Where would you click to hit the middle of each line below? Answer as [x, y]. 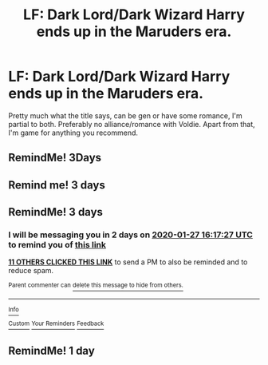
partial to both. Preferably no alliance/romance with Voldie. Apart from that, [132, 124]
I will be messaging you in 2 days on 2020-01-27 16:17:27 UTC [131, 235]
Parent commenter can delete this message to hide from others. [96, 285]
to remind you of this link [57, 245]
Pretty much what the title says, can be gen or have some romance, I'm [125, 115]
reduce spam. [31, 271]
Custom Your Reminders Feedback [56, 324]
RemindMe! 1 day [52, 351]
